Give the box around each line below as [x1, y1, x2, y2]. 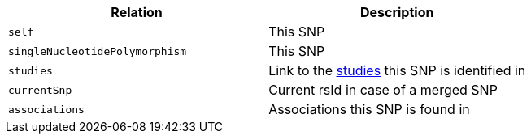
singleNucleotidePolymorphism [8, 45, 187, 57]
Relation [111, 4, 163, 20]
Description [359, 4, 434, 20]
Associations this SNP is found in [268, 101, 470, 117]
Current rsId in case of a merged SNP [268, 82, 498, 98]
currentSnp [8, 83, 72, 96]
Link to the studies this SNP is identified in [268, 62, 526, 78]
